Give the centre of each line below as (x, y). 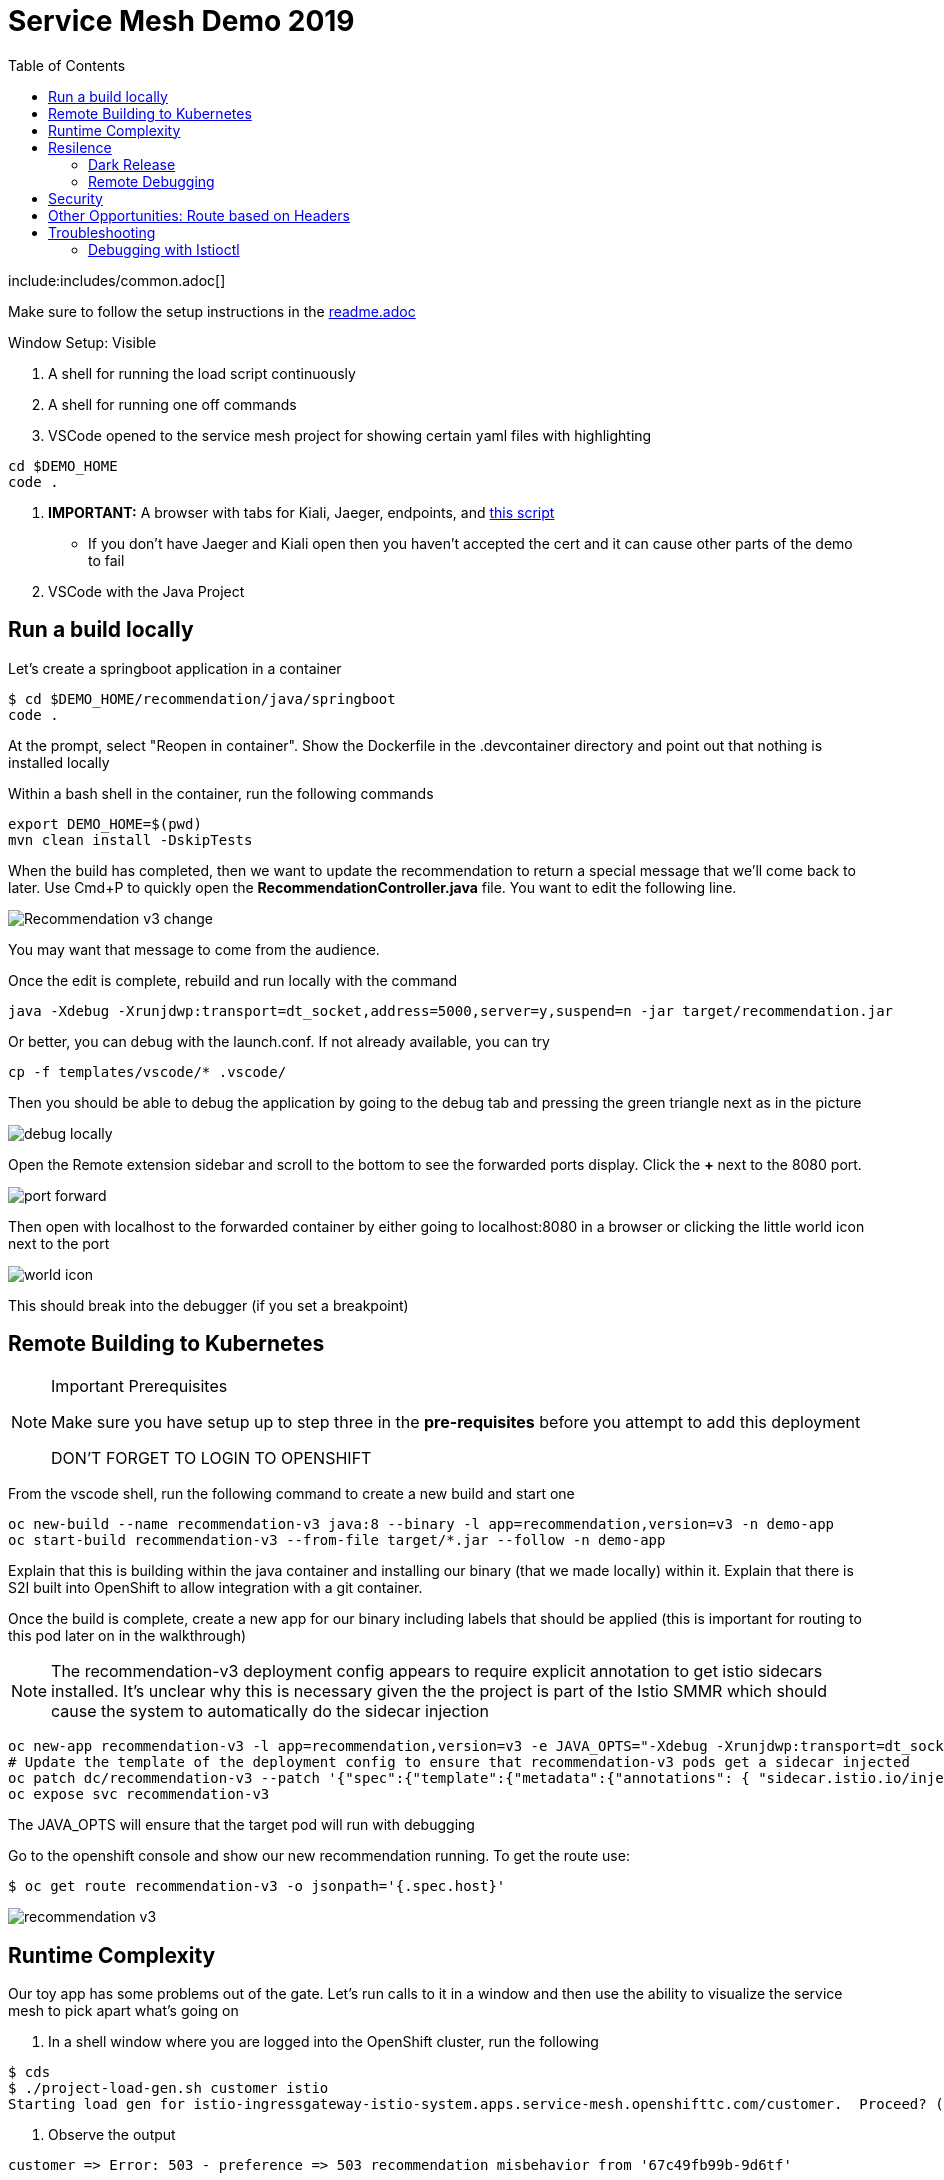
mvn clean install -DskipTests (130, 839)
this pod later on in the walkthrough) (127, 1636)
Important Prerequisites (139, 1386)
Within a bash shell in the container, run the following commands (221, 793)
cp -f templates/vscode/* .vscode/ (147, 1071)
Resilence (80, 147)
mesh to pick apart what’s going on (123, 2011)
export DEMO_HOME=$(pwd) (105, 823)
